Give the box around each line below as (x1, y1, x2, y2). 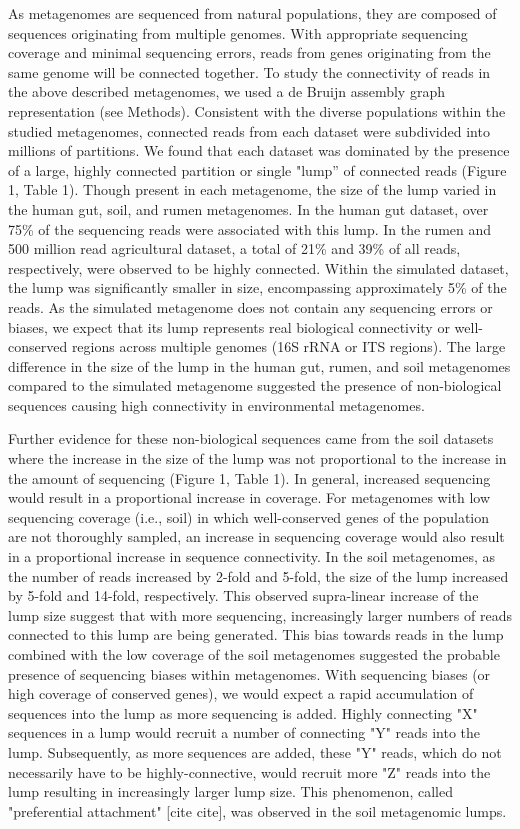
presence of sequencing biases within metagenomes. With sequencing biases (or (8, 663, 491, 684)
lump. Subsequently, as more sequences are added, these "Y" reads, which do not (8, 741, 502, 762)
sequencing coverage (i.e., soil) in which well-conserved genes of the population (8, 506, 490, 527)
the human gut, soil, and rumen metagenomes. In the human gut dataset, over (8, 198, 489, 219)
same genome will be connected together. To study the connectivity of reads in (8, 61, 491, 82)
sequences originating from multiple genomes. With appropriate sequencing (8, 22, 468, 43)
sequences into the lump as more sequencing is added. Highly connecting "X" (8, 702, 478, 723)
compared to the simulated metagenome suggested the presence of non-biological (8, 375, 502, 396)
